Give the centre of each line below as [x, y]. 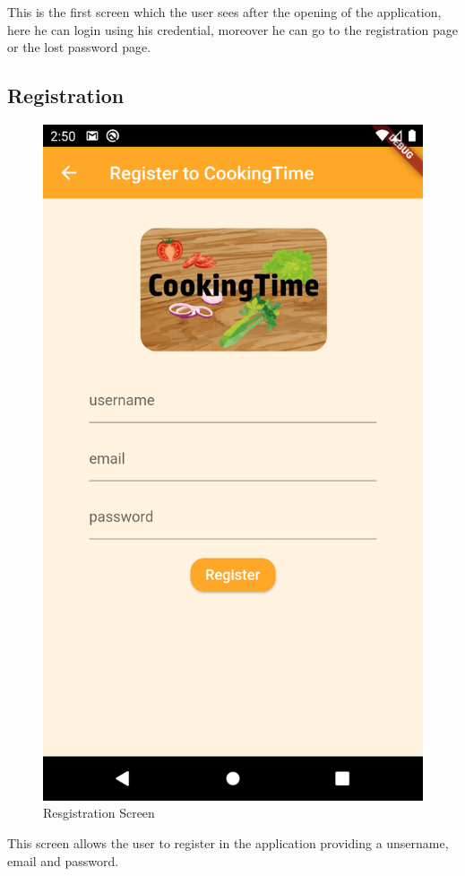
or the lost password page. [79, 47]
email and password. [63, 860]
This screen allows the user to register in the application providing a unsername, [228, 842]
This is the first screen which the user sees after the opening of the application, [224, 12]
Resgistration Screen [99, 813]
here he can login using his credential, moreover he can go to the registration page [232, 29]
